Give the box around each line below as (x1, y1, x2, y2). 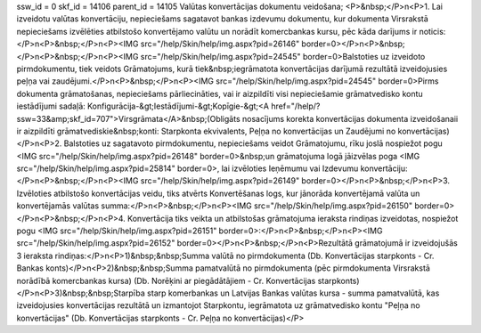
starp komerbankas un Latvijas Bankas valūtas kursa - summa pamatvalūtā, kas (147, 288, 440, 298)
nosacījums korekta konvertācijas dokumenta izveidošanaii (241, 113, 459, 124)
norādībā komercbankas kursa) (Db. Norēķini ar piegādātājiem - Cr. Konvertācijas (16, 275, 316, 286)
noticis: (419, 26, 446, 37)
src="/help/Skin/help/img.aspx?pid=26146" (140, 38, 300, 49)
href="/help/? (270, 101, 321, 111)
